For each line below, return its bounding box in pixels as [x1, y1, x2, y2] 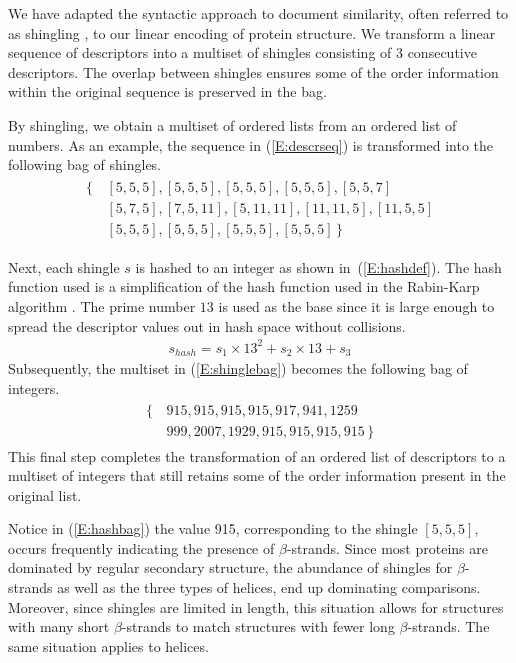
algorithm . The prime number [8, 296, 196, 317]
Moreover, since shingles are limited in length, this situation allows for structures [8, 596, 504, 617]
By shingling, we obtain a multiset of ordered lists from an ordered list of [8, 114, 457, 135]
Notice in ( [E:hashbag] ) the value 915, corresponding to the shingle [8, 518, 418, 539]
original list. [8, 484, 82, 505]
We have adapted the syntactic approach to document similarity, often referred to [8, 3, 509, 23]
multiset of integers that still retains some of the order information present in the [8, 465, 506, 486]
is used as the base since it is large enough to [218, 296, 495, 317]
